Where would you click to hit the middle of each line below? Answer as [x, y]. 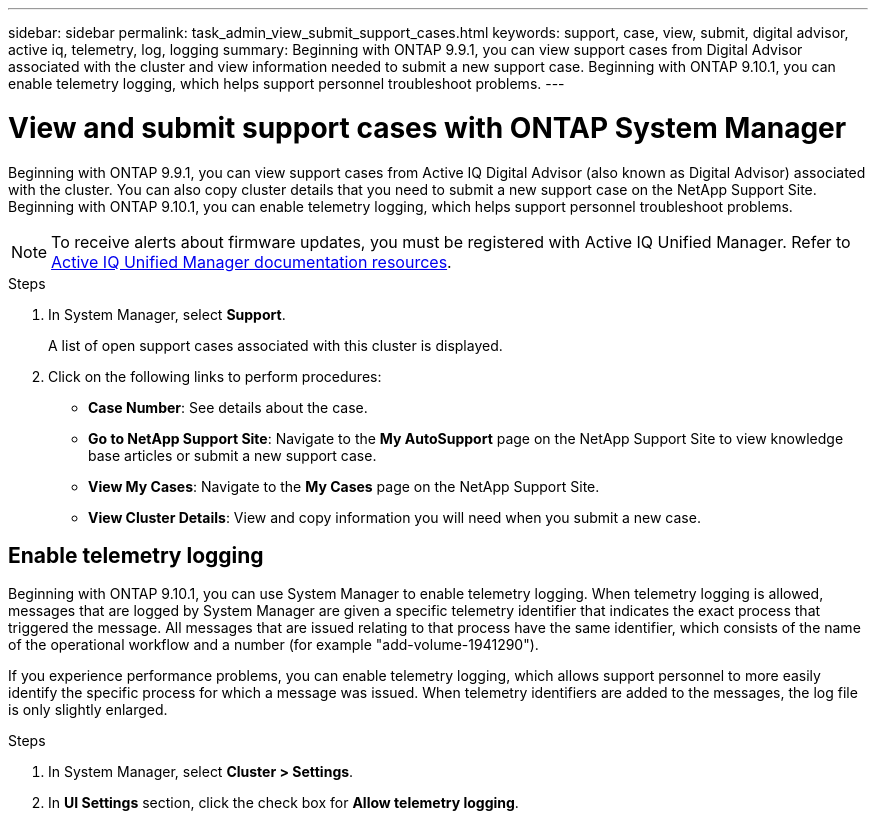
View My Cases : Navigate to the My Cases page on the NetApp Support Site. [344, 486]
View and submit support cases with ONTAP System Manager [427, 127]
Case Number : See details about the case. [228, 407]
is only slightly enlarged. [88, 710]
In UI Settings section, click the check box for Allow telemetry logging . [283, 803]
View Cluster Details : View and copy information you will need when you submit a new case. [394, 517]
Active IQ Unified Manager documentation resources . [251, 261]
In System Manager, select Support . [167, 314]
